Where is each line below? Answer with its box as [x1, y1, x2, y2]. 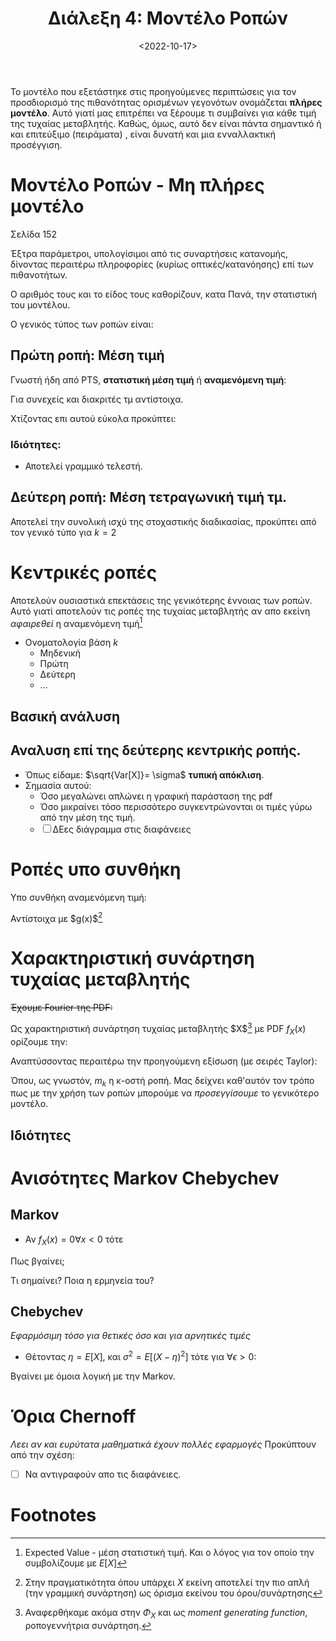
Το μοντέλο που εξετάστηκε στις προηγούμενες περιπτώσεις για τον [10, 85, 297, 97]
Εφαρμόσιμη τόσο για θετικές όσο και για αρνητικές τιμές [10, 1330, 251, 1342]
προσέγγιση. [10, 138, 63, 151]
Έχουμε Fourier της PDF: [10, 1002, 113, 1014]
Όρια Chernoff [10, 1405, 137, 1428]
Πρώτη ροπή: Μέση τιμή [10, 347, 165, 364]
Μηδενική [39, 647, 81, 659]
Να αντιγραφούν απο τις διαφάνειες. [24, 1468, 182, 1480]
